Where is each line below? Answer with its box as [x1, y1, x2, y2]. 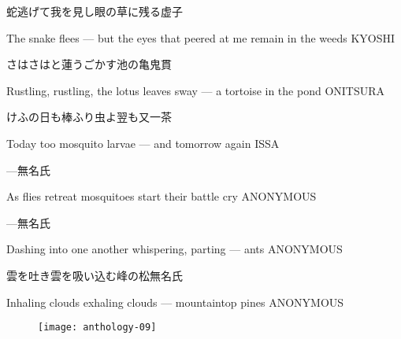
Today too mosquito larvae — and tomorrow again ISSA [6, 134, 280, 151]
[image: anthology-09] [38, 322, 157, 333]
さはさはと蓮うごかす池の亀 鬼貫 [6, 56, 172, 72]
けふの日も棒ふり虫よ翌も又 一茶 [6, 109, 172, 125]
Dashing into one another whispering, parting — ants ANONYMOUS [6, 241, 343, 257]
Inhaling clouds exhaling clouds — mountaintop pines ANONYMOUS [6, 293, 344, 310]
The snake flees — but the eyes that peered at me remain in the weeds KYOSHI [6, 29, 395, 46]
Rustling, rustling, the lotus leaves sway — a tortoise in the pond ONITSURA [6, 82, 385, 98]
